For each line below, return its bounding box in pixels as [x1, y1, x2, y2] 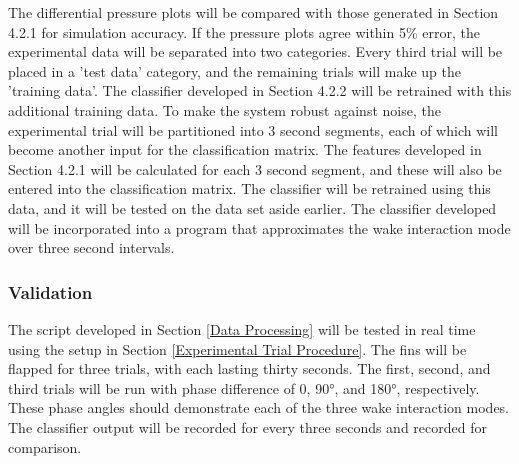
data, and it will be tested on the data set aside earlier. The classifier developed [8, 197, 497, 218]
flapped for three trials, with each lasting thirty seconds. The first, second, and [8, 358, 491, 379]
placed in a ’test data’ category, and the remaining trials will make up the [8, 60, 461, 81]
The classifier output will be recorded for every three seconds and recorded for [8, 416, 487, 437]
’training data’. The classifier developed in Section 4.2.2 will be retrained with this [8, 80, 512, 101]
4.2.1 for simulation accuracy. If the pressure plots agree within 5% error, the [8, 21, 480, 42]
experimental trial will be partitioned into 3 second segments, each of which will [8, 119, 498, 140]
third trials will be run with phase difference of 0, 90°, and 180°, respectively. [8, 377, 480, 398]
